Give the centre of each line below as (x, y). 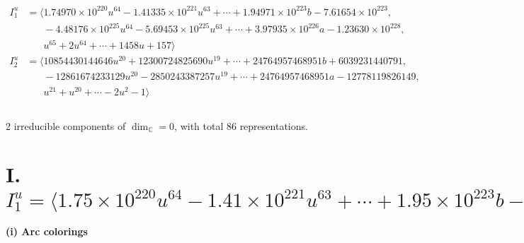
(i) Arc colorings (47, 231)
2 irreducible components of (66, 125)
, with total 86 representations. (241, 125)
